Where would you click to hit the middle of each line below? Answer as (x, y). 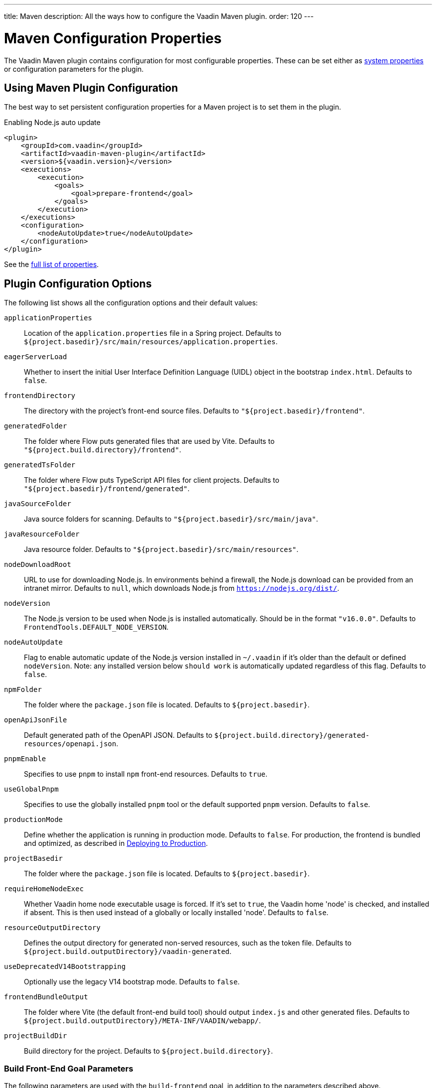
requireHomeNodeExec (44, 889)
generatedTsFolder (40, 465)
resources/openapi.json (70, 744)
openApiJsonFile (36, 720)
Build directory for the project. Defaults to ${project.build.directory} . (149, 1051)
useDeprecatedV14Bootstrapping (65, 967)
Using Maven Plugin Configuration (91, 88)
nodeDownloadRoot (38, 565)
